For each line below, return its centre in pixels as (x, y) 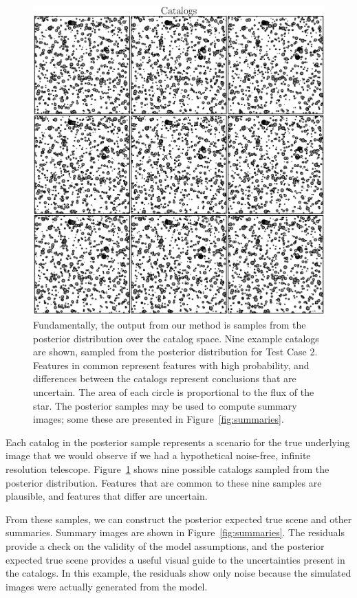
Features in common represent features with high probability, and (171, 365)
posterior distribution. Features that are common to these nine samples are (164, 482)
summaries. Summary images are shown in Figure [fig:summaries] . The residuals (175, 532)
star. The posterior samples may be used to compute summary (165, 405)
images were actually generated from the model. (107, 586)
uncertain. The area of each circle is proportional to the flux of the (174, 391)
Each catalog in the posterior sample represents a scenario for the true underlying (178, 442)
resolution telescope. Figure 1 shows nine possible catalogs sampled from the (167, 468)
